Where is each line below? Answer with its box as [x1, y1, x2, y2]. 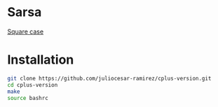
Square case [7, 27, 44, 36]
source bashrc [7, 94, 49, 101]
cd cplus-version [7, 81, 58, 88]
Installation [7, 52, 74, 68]
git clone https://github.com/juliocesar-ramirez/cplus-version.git [7, 75, 212, 82]
